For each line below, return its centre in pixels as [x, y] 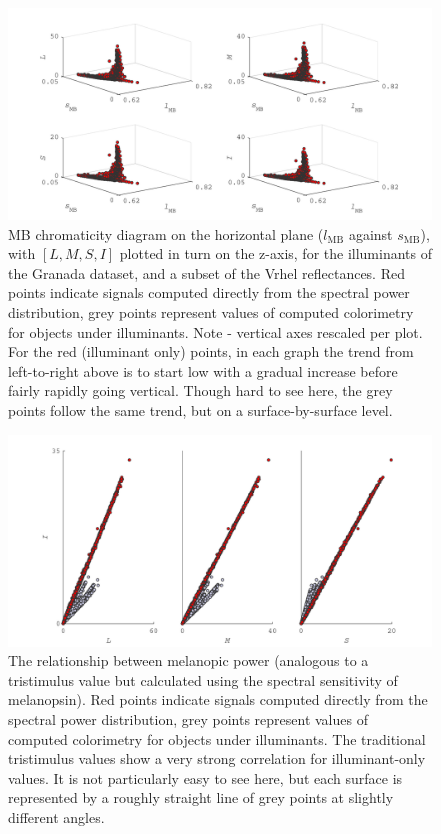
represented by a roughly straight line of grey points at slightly [201, 797]
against [370, 233]
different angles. [56, 816]
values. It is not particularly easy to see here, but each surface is [205, 777]
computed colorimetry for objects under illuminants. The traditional [217, 738]
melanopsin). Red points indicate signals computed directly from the [218, 699]
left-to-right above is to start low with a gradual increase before [203, 370]
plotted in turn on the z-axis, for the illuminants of [275, 253]
